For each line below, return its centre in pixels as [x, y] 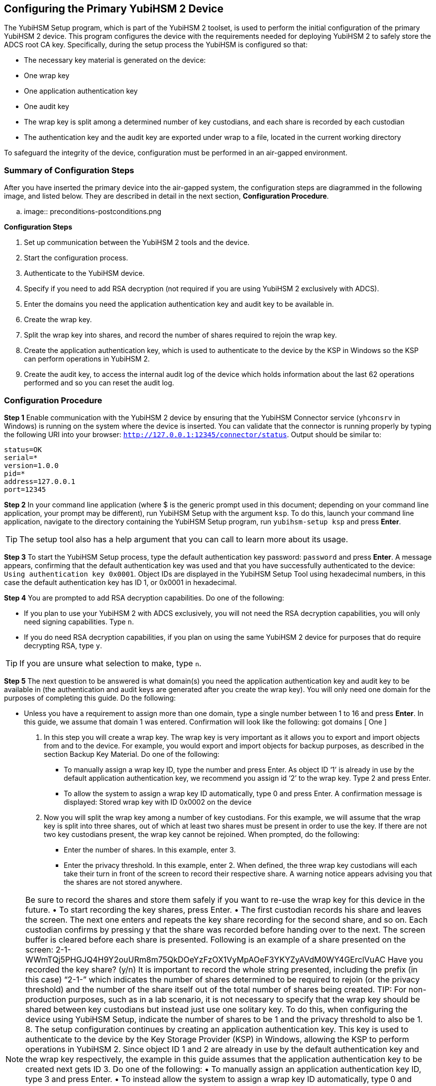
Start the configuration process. [76, 258]
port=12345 [25, 489]
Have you [405, 959]
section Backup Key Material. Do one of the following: [132, 754]
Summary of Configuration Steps [69, 170]
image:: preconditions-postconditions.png [93, 212]
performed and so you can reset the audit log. [99, 383]
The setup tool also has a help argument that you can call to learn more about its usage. [184, 539]
